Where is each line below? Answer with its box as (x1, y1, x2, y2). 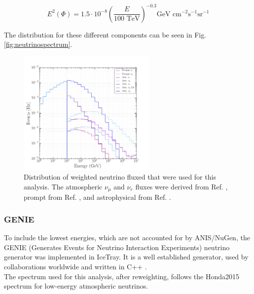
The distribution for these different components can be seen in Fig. (4, 29, 207, 39)
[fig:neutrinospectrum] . (4, 39, 73, 49)
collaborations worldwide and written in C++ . (4, 261, 147, 271)
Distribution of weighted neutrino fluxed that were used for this (24, 172, 216, 182)
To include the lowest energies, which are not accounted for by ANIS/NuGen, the (4, 232, 250, 243)
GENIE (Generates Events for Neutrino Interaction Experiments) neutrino (4, 242, 230, 252)
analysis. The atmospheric (24, 181, 103, 191)
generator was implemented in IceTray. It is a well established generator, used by (4, 252, 249, 262)
